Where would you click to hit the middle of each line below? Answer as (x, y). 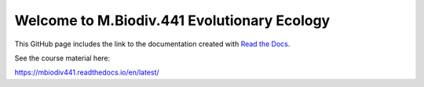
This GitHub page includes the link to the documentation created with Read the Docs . (152, 44)
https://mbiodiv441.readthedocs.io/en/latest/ (87, 72)
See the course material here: (62, 58)
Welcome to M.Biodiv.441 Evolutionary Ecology (172, 20)
